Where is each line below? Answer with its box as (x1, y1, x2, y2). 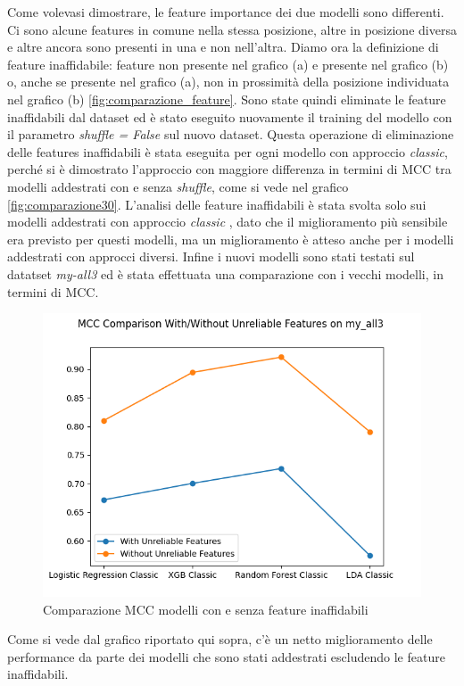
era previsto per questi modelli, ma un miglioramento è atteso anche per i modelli (7, 229, 454, 248)
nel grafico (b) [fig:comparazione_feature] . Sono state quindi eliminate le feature (7, 89, 446, 108)
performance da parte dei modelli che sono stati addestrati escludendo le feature (7, 647, 445, 665)
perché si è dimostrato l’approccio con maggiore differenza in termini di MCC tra (7, 160, 452, 178)
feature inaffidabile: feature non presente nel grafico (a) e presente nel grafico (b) (7, 54, 449, 73)
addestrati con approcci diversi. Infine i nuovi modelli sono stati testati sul (7, 247, 415, 266)
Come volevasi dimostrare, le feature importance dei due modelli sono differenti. (7, 3, 444, 21)
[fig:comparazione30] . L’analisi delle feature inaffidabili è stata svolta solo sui (7, 194, 427, 213)
